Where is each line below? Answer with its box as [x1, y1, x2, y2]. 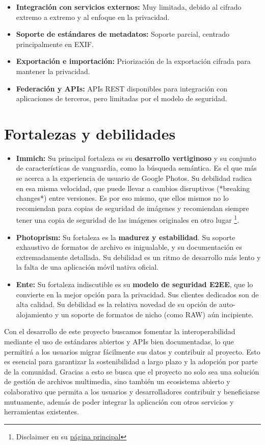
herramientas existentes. [4, 406, 79, 417]
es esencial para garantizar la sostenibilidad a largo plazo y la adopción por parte [4, 356, 258, 367]
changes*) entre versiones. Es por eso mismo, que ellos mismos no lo [16, 193, 229, 203]
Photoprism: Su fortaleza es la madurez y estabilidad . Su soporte [16, 231, 235, 242]
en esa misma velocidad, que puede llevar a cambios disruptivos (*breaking [16, 182, 250, 193]
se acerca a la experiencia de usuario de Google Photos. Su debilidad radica [16, 173, 252, 183]
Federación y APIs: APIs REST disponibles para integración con [16, 83, 228, 93]
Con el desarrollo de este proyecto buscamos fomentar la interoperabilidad [4, 326, 235, 337]
